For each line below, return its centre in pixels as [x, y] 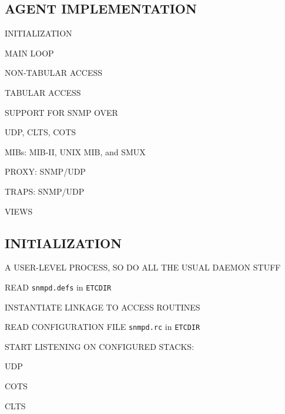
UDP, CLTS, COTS [41, 132]
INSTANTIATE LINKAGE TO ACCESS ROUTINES [103, 307]
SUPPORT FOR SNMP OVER [61, 112]
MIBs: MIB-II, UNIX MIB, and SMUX [75, 151]
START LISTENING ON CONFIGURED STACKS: [100, 346]
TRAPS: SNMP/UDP [45, 191]
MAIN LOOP [29, 53]
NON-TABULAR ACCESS [54, 73]
